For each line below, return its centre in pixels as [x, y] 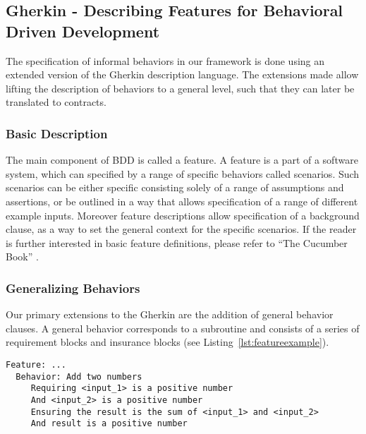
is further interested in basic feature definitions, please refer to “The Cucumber [177, 242]
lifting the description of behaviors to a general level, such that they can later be [180, 88]
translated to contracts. [56, 102]
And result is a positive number [109, 424]
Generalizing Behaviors [73, 288]
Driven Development [83, 31]
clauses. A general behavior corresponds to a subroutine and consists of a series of [183, 328]
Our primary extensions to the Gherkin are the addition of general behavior [170, 314]
